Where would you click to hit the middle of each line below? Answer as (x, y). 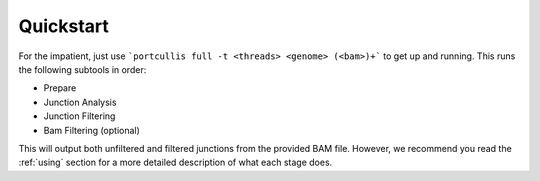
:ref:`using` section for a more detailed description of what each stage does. (175, 162)
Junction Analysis (80, 102)
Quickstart (64, 26)
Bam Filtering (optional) (91, 130)
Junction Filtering (79, 116)
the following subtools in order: (82, 69)
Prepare (60, 88)
